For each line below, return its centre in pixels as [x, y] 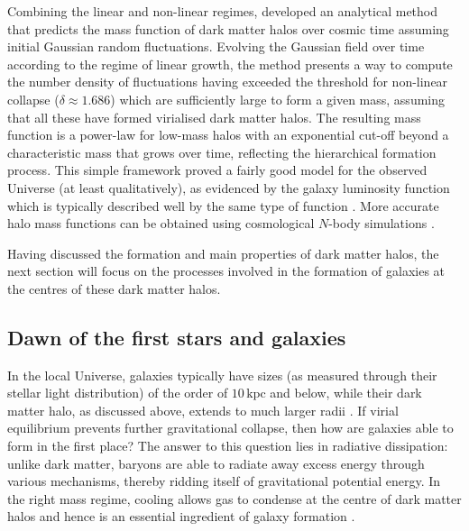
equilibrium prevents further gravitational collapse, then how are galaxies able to [230, 428]
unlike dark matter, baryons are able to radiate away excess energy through [216, 463]
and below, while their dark [346, 393]
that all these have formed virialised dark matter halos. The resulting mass [214, 117]
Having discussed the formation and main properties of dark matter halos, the [223, 253]
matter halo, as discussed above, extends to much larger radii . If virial [203, 410]
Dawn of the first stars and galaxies [177, 337]
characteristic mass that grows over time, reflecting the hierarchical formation [222, 152]
